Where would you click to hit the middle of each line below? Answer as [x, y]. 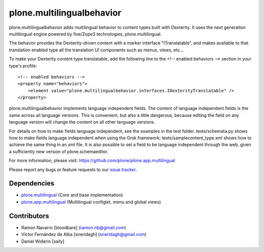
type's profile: [23, 65]
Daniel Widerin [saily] [43, 241]
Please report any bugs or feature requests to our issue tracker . [73, 169]
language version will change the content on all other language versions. [82, 122]
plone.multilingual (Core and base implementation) [72, 195]
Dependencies [32, 183]
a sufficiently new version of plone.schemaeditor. [59, 151]
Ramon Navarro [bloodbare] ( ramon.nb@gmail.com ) [74, 228]
